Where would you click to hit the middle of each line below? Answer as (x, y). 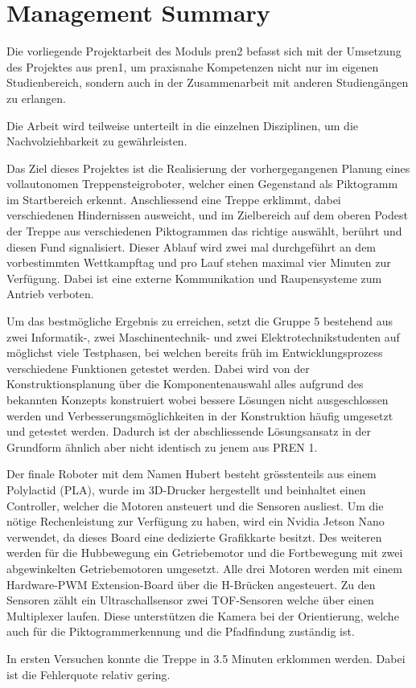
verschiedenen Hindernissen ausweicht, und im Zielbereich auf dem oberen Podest (207, 215)
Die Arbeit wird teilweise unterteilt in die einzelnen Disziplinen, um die (182, 125)
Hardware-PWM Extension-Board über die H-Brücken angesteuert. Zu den (191, 584)
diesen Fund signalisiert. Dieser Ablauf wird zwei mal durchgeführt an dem (192, 246)
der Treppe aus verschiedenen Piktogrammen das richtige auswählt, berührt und (204, 231)
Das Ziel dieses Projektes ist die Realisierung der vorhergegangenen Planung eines (208, 168)
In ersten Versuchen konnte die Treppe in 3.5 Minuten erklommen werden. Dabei (206, 658)
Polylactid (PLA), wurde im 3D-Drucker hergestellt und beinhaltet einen (186, 489)
